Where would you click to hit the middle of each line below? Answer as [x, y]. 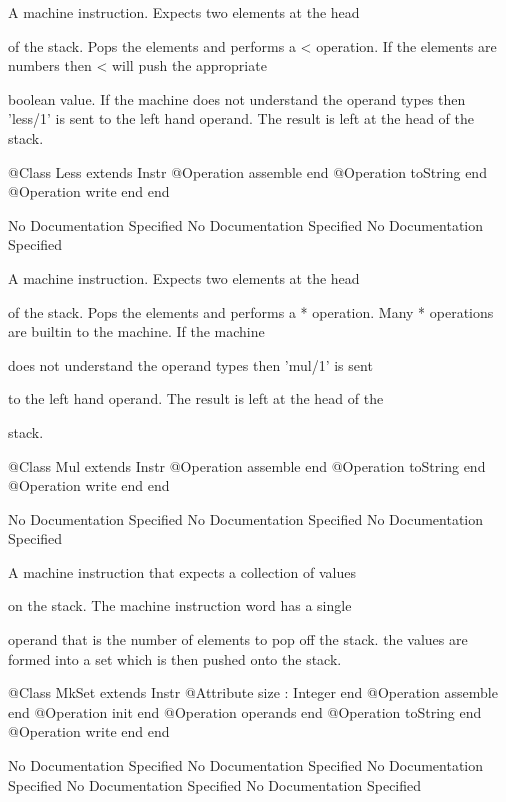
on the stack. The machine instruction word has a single [180, 605]
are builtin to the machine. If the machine [136, 331]
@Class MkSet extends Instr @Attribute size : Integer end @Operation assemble [253, 692]
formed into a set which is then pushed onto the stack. [175, 658]
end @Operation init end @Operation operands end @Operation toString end [245, 711]
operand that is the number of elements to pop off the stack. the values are [238, 639]
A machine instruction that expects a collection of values [182, 571]
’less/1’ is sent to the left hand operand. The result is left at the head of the [241, 118]
